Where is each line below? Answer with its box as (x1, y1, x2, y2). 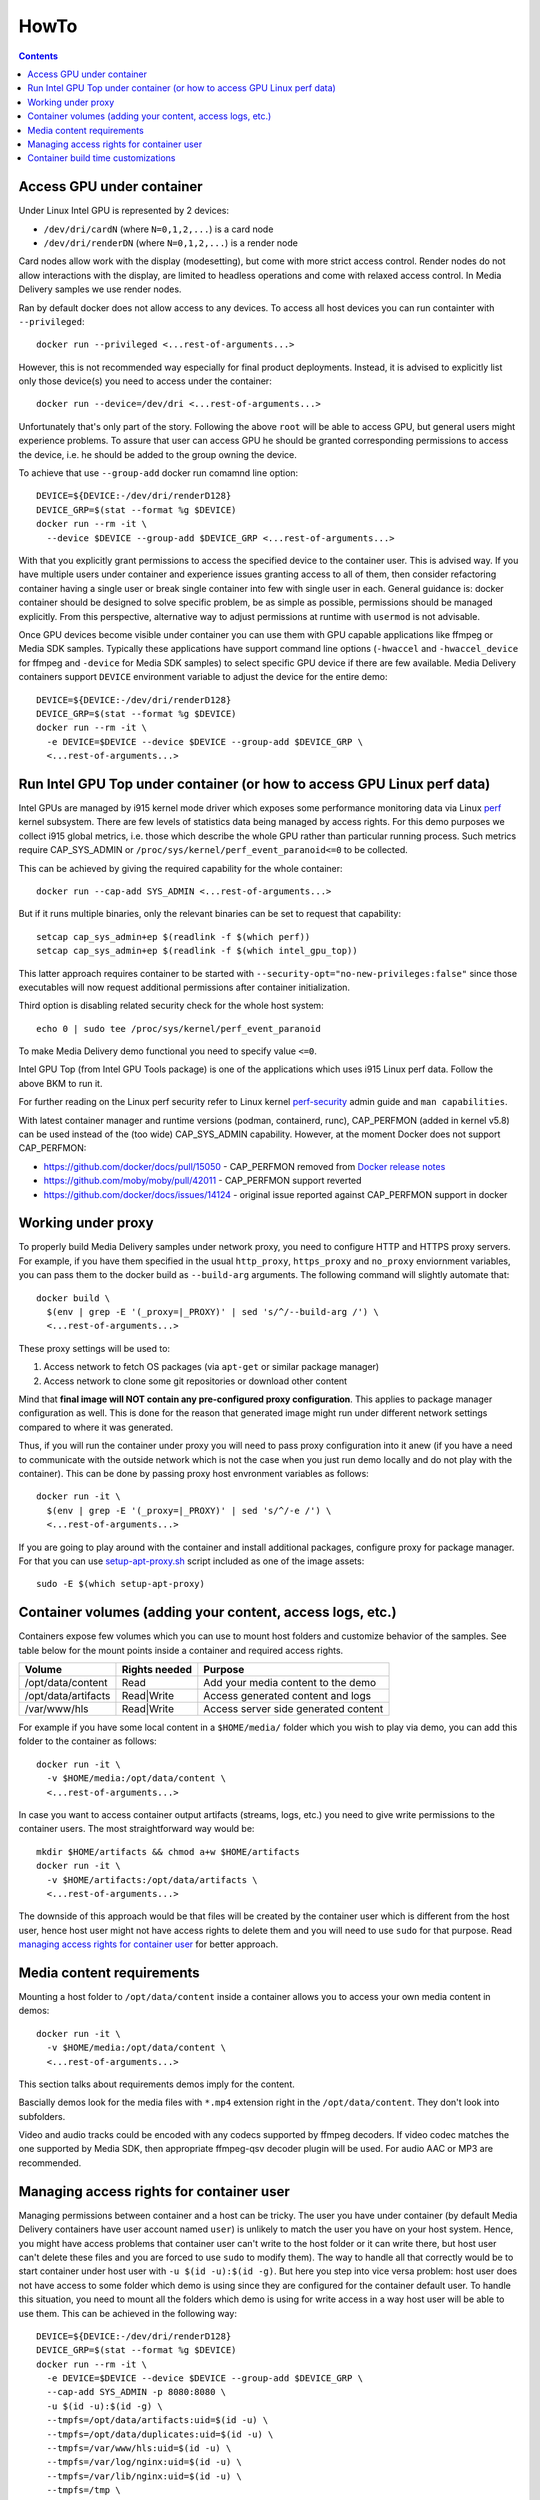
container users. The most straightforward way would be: (18, 1823, 255, 1835)
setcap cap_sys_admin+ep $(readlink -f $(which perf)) (36, 931, 311, 942)
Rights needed (121, 1662, 193, 1676)
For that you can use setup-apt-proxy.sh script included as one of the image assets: (18, 1555, 365, 1567)
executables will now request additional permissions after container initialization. (18, 981, 350, 993)
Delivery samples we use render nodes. (18, 283, 182, 295)
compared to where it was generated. (18, 1421, 174, 1433)
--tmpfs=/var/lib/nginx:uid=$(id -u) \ (46, 2470, 242, 2482)
